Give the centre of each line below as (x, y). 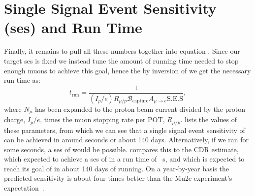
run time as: (22, 80)
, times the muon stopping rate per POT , (102, 119)
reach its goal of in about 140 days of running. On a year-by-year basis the (117, 168)
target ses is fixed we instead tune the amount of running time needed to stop (121, 60)
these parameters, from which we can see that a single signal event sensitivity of (125, 130)
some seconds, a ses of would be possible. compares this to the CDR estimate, (121, 149)
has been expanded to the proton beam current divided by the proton (140, 109)
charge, (15, 119)
